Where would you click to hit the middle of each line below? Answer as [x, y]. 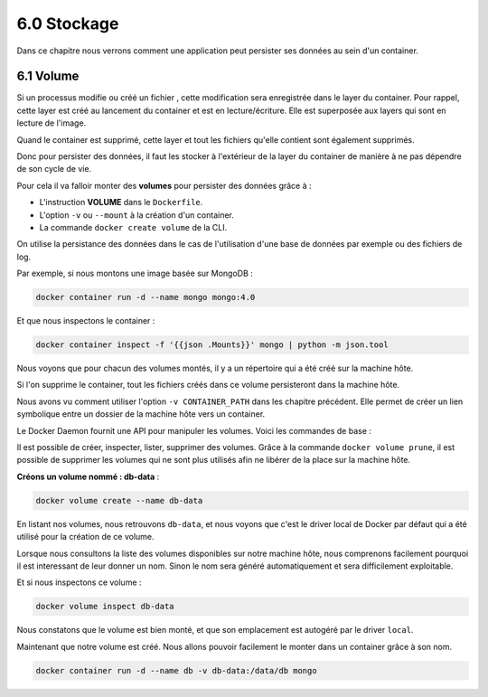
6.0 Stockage [68, 24]
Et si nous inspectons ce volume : [79, 582]
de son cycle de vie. [54, 169]
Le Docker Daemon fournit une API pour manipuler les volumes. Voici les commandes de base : [194, 430]
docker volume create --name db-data [119, 500]
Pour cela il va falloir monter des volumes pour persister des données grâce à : [164, 185]
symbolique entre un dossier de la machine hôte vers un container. [141, 414]
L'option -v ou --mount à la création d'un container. [137, 215]
